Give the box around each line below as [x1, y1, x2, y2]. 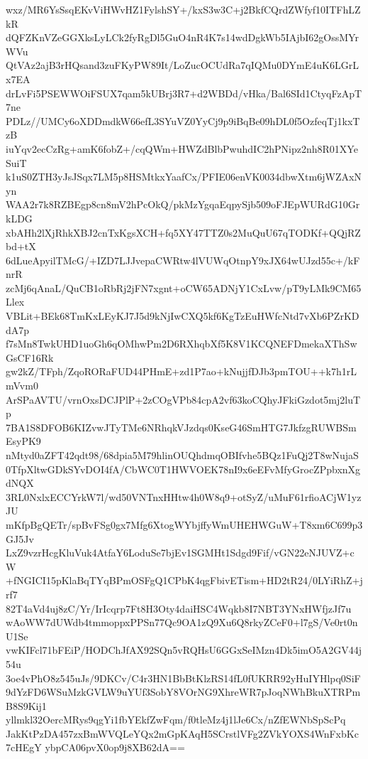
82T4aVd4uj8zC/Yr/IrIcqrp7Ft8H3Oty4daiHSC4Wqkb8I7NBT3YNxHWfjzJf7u [6, 601, 352, 615]
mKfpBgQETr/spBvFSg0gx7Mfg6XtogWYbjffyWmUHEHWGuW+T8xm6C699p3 [6, 517, 363, 532]
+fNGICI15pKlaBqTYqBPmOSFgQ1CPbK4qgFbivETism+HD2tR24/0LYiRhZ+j [6, 573, 363, 588]
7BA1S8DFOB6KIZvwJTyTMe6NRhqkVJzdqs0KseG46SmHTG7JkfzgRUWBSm [6, 419, 357, 434]
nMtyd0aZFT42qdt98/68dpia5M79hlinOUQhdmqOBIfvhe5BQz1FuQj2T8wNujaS [6, 448, 359, 462]
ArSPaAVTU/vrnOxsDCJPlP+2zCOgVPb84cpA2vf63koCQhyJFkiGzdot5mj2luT [6, 392, 361, 407]
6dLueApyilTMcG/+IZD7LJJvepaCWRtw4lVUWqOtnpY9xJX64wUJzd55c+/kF [6, 252, 360, 267]
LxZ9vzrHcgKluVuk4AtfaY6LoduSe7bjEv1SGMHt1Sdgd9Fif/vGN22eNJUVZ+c [6, 545, 355, 560]
